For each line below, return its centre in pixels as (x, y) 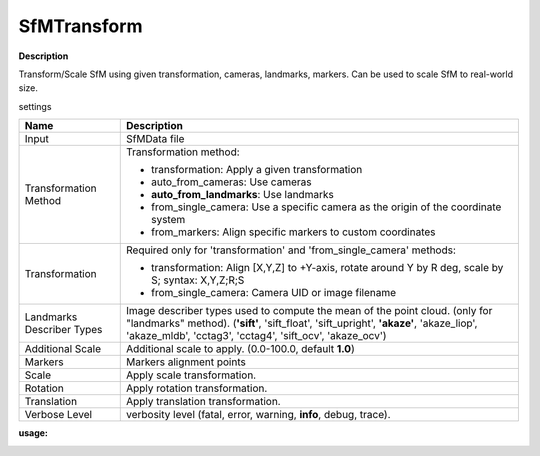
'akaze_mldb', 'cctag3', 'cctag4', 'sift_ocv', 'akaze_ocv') (256, 336)
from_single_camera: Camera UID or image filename (273, 293)
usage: (33, 433)
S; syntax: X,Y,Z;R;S (197, 280)
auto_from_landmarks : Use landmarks (242, 195)
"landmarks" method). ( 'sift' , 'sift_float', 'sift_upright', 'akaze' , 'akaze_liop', (301, 323)
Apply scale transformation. (191, 375)
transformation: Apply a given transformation (256, 170)
